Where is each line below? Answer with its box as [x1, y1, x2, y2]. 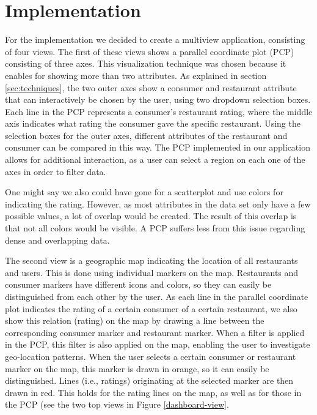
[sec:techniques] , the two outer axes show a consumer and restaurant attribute [5, 81, 297, 94]
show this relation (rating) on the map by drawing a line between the [5, 314, 264, 327]
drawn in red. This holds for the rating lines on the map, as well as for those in [5, 386, 302, 398]
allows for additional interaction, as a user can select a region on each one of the [5, 153, 305, 166]
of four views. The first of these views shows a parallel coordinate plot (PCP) [5, 45, 294, 58]
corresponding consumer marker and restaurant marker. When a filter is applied [5, 326, 305, 338]
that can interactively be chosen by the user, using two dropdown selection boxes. [5, 93, 311, 106]
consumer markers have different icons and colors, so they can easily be [5, 278, 272, 291]
